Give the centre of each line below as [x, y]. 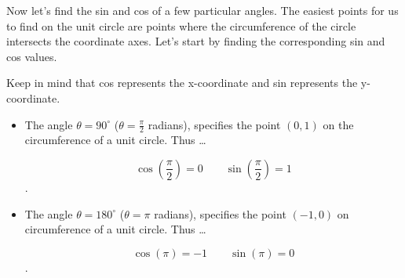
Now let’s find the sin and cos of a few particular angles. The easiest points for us [202, 10]
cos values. [32, 56]
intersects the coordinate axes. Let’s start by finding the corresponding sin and [196, 41]
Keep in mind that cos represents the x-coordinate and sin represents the [182, 83]
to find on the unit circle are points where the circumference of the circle [181, 25]
